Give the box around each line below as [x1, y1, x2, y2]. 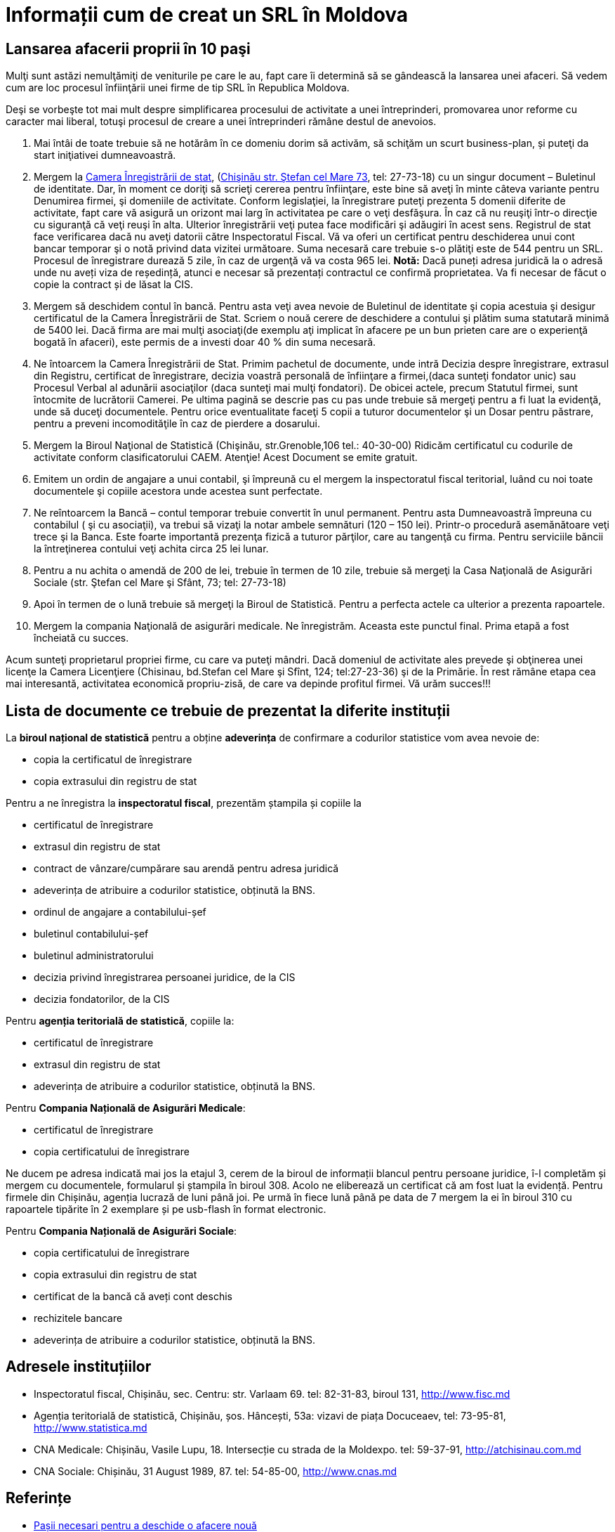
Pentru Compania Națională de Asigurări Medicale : [6, 1102, 246, 1115]
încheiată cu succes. [34, 632, 129, 644]
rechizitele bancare [34, 1312, 123, 1325]
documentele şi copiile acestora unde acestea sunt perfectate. [34, 485, 323, 498]
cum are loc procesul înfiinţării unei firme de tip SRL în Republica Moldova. [6, 82, 350, 94]
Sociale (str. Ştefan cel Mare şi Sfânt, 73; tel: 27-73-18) [34, 576, 286, 589]
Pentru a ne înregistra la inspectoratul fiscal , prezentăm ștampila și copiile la [6, 797, 362, 810]
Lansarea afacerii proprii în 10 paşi [6, 39, 251, 58]
